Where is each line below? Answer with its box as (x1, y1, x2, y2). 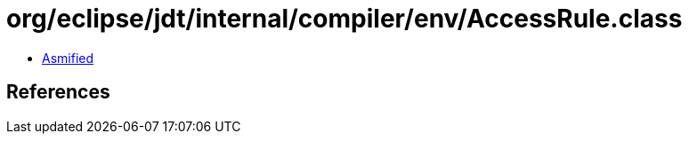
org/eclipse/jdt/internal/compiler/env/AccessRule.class (6, 4, 683, 34)
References (6, 81, 110, 104)
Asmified (42, 50, 94, 66)
